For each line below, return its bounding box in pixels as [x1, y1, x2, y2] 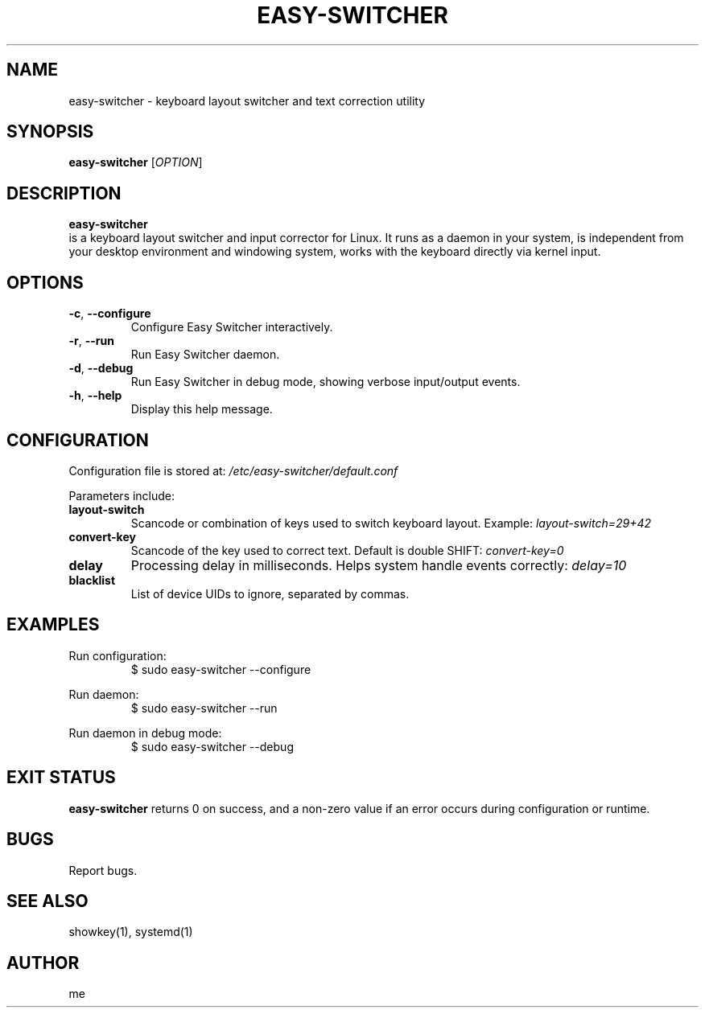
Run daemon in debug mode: [68, 725, 222, 740]
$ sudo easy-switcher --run [130, 700, 278, 715]
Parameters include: [68, 488, 175, 503]
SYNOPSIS [6, 121, 94, 142]
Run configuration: [68, 648, 167, 663]
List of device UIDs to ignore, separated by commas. [130, 586, 410, 601]
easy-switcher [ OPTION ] [68, 155, 203, 170]
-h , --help [68, 388, 122, 403]
